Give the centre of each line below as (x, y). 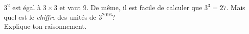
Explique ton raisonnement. (45, 26)
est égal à (26, 7)
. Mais (236, 7)
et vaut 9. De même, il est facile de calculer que (131, 7)
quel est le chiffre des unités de (50, 17)
